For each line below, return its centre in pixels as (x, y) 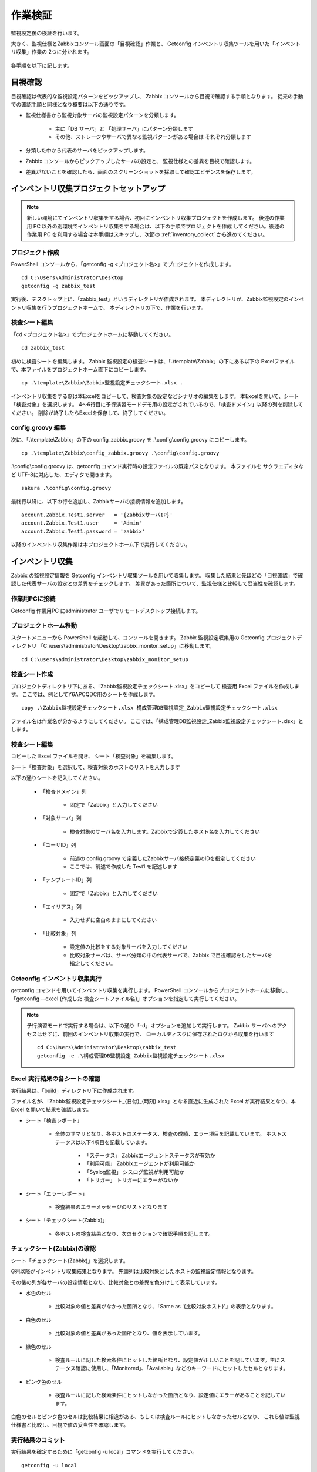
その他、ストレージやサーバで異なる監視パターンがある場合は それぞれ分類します (153, 137)
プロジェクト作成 (35, 252)
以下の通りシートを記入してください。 (57, 778)
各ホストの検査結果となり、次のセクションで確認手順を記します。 (134, 1234)
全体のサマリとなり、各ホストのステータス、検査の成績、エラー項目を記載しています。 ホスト (168, 1134)
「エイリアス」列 (61, 907)
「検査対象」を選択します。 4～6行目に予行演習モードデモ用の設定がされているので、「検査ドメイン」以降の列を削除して (157, 405)
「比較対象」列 (58, 933)
